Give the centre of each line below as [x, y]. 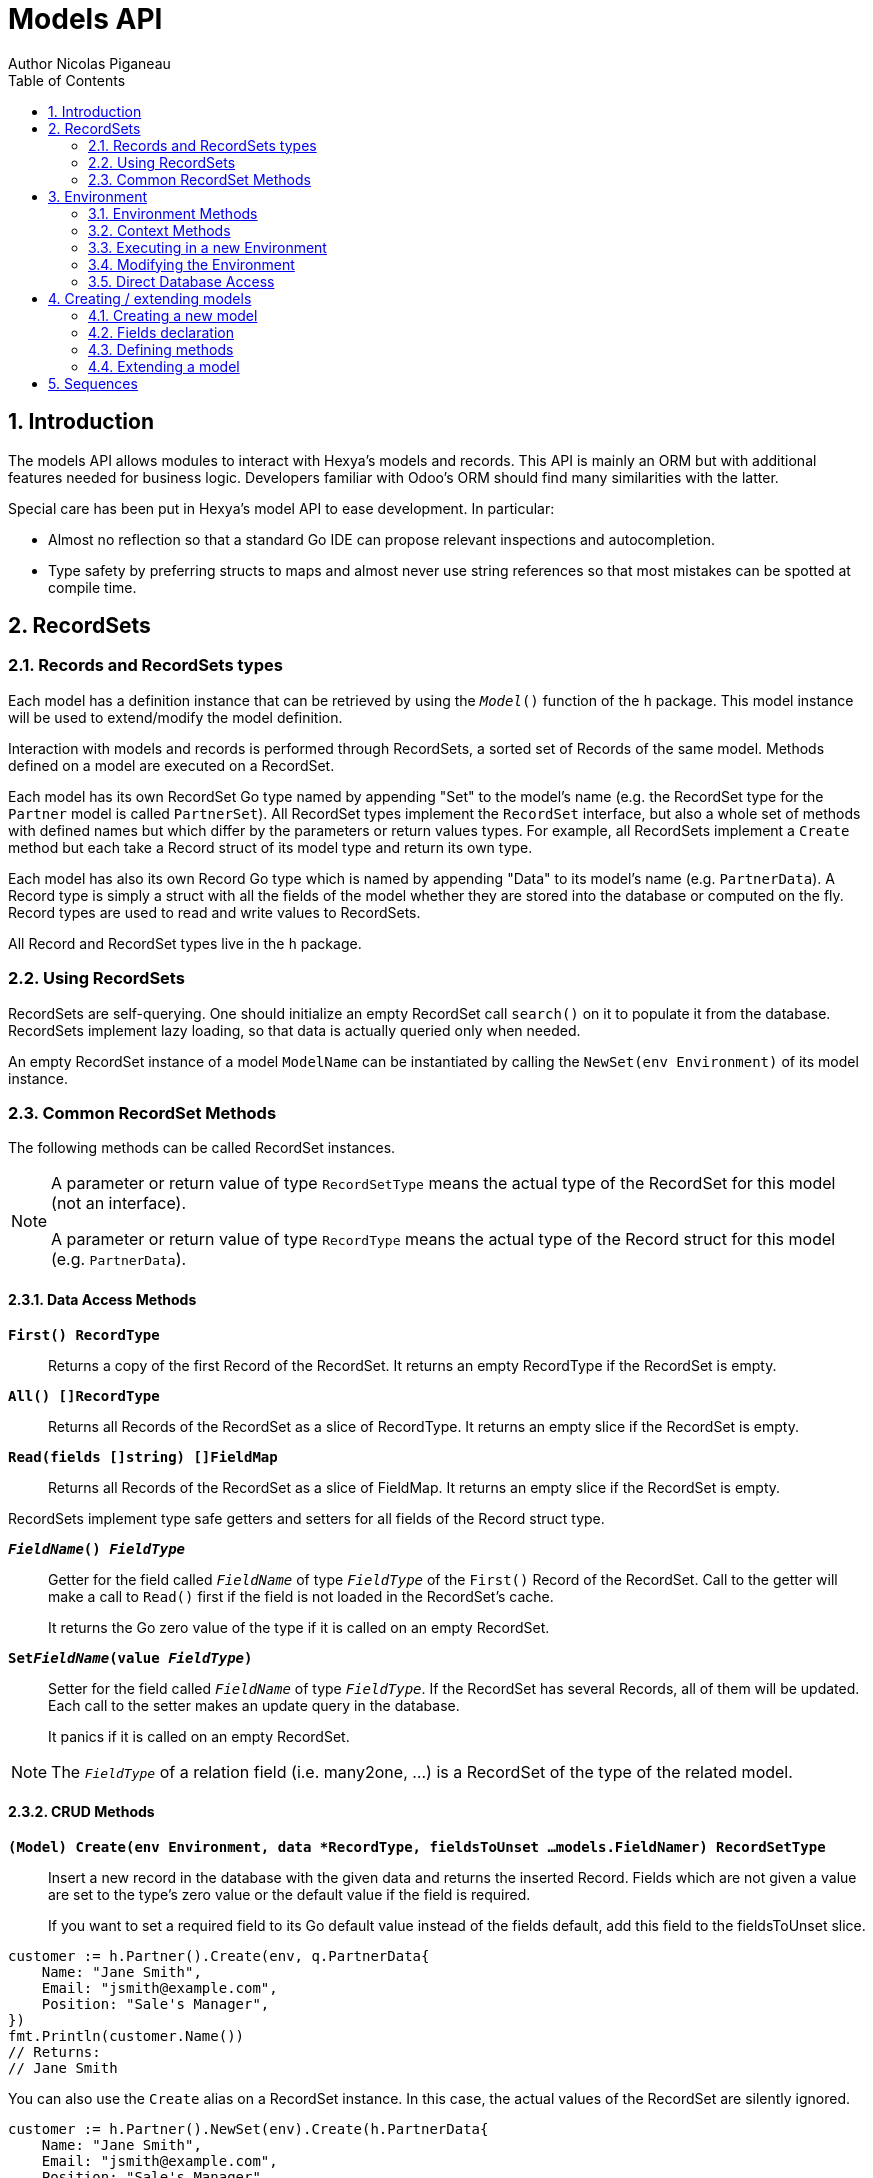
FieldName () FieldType [97, 1548]
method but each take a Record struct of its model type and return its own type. [270, 847]
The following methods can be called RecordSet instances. [202, 1148]
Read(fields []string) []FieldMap [143, 1456]
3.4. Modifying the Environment [191, 264]
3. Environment [98, 196]
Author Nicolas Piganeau [89, 63]
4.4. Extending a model [164, 366]
